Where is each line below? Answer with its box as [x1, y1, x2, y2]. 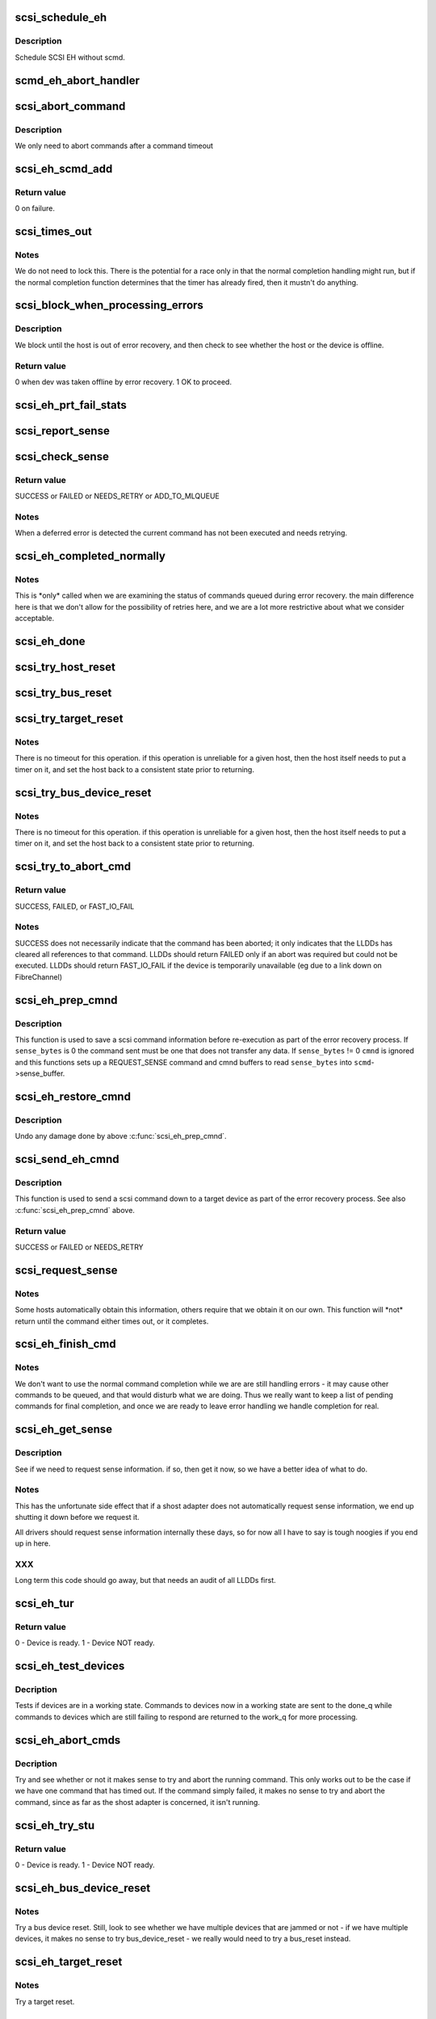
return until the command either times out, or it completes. [15, 1316, 209, 1326]
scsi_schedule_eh [15, 10, 107, 24]
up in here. [15, 1538, 52, 1548]
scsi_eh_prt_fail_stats [15, 398, 127, 412]
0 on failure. [15, 204, 56, 213]
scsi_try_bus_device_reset [15, 786, 152, 800]
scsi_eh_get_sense [15, 1422, 113, 1437]
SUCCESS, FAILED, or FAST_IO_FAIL [15, 901, 135, 911]
